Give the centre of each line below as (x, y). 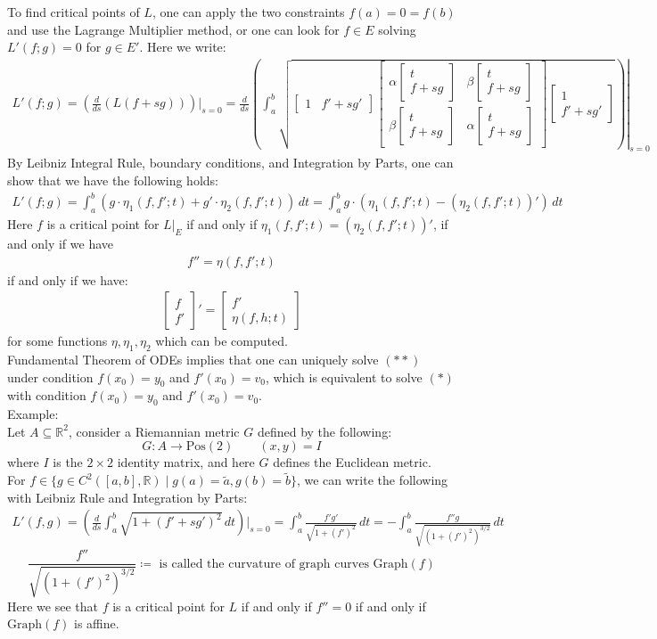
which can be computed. (222, 341)
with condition (47, 395)
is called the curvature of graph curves (264, 564)
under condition (50, 377)
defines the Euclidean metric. (352, 462)
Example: (33, 414)
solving (397, 29)
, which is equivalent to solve (344, 377)
